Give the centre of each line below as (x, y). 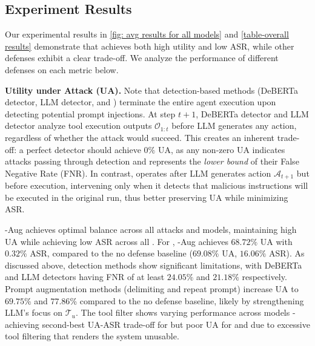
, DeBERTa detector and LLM (252, 113)
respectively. (264, 277)
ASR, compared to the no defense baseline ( (111, 253)
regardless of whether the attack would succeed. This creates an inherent (140, 137)
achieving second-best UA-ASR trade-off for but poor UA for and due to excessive (157, 324)
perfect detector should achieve (84, 149)
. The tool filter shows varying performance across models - (185, 312)
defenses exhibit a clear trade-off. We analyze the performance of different (142, 58)
